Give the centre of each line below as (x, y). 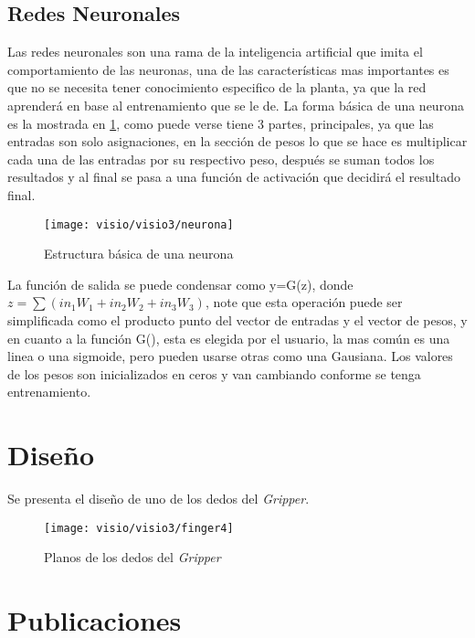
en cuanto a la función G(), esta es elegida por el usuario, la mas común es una (229, 338)
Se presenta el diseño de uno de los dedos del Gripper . (158, 499)
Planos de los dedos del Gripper (132, 557)
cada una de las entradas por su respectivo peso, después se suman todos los (221, 159)
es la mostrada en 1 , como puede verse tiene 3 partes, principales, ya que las (221, 123)
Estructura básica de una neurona (139, 254)
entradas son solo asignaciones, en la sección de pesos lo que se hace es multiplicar (237, 141)
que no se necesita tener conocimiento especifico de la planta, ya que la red (217, 87)
